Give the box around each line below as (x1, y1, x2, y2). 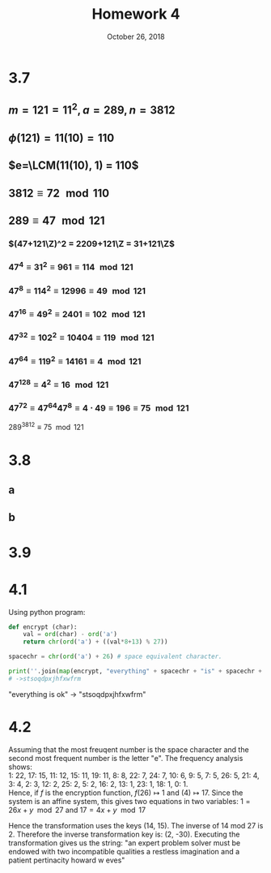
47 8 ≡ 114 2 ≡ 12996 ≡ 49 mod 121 (8, 283, 146, 296)
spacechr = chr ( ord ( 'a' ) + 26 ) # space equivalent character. (8, 652, 222, 661)
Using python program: (8, 607, 86, 617)
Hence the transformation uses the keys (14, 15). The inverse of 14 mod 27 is (8, 820, 264, 830)
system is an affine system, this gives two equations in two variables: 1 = (8, 796, 251, 806)
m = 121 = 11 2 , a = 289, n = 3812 (8, 101, 176, 118)
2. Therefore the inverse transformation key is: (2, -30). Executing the (8, 829, 240, 839)
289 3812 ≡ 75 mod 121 (8, 421, 84, 432)
